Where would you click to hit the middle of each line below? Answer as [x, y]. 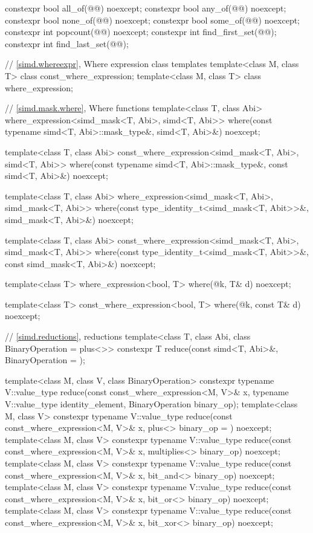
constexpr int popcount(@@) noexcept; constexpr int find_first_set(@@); [141, 32]
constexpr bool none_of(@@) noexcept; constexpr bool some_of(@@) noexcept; [153, 20]
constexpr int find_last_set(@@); [67, 43]
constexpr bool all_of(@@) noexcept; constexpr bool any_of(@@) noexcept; [146, 8]
